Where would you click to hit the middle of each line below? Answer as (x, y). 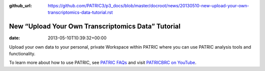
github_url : (20, 6)
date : (14, 38)
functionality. (22, 54)
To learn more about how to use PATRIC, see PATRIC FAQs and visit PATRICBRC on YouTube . (103, 63)
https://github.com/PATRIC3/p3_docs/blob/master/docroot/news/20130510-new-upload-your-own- (148, 6)
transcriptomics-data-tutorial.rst (80, 13)
